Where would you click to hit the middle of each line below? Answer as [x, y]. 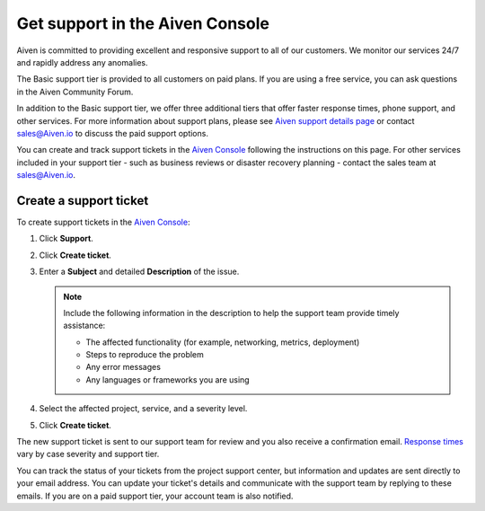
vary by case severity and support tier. [88, 454]
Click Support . [66, 239]
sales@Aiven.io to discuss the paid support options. [112, 133]
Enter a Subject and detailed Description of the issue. [139, 272]
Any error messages [123, 367]
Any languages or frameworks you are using [168, 379]
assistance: [84, 326]
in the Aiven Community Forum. [75, 92]
